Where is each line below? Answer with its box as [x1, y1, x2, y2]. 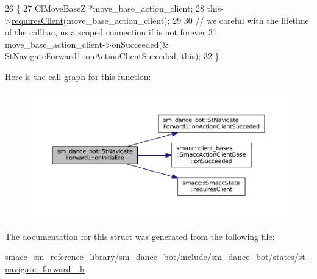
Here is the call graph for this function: [5, 70, 151, 82]
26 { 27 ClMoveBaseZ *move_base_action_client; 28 [5, 2, 204, 14]
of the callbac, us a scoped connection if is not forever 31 [5, 26, 217, 38]
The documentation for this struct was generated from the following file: [5, 230, 275, 242]
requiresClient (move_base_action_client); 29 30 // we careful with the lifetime [11, 13, 309, 26]
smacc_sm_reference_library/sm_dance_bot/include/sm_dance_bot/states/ [5, 250, 299, 263]
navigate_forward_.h [5, 262, 85, 275]
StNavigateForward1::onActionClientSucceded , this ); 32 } [5, 49, 219, 62]
